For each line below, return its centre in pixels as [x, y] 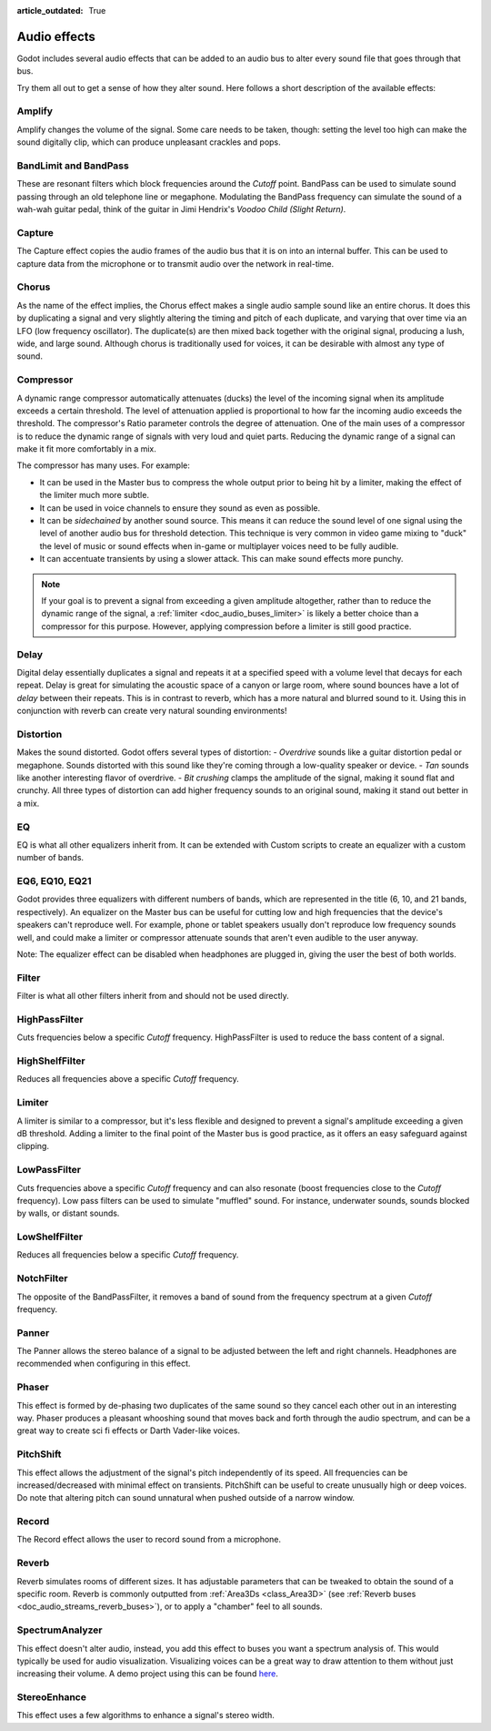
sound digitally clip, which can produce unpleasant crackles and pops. [149, 142]
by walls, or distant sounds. [68, 1213]
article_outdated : [50, 10]
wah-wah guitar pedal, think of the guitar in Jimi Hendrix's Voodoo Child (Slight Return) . [181, 209]
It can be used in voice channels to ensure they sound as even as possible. [180, 508]
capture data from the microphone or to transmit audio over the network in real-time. [175, 263]
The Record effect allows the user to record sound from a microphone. [149, 1540]
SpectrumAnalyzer [60, 1630]
